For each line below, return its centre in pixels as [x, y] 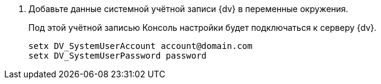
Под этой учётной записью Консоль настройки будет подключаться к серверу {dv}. [203, 27]
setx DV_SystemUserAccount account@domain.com [140, 46]
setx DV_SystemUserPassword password [118, 56]
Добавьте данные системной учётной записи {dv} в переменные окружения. [188, 9]
